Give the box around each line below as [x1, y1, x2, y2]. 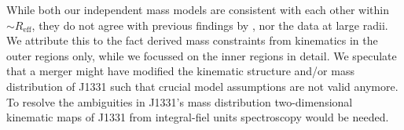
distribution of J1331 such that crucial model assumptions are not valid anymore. [6, 78, 398, 94]
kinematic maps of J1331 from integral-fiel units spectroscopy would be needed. [6, 109, 389, 125]
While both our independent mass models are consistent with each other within [6, 2, 390, 17]
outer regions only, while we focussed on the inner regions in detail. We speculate [6, 47, 397, 63]
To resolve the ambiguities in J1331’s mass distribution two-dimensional [6, 93, 353, 110]
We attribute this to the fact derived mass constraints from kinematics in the [6, 32, 378, 49]
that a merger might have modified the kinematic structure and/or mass [6, 63, 354, 79]
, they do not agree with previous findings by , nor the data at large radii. [31, 16, 388, 33]
